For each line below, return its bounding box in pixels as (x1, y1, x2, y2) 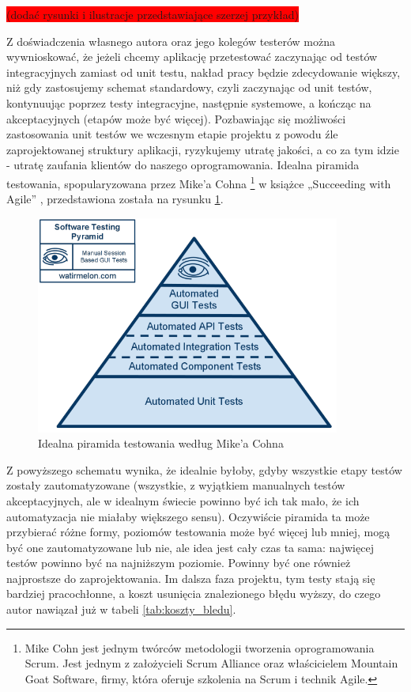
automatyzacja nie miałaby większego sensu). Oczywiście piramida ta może (6, 508, 370, 524)
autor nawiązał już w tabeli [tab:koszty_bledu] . (6, 601, 236, 618)
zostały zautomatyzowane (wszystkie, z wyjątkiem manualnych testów (6, 477, 345, 493)
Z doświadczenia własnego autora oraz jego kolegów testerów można (6, 32, 336, 49)
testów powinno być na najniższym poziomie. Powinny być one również (6, 554, 351, 571)
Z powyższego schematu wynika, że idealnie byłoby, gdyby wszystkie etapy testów (6, 461, 402, 478)
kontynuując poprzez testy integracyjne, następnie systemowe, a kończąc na (6, 94, 371, 111)
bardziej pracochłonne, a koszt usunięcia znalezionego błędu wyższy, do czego (6, 585, 381, 602)
